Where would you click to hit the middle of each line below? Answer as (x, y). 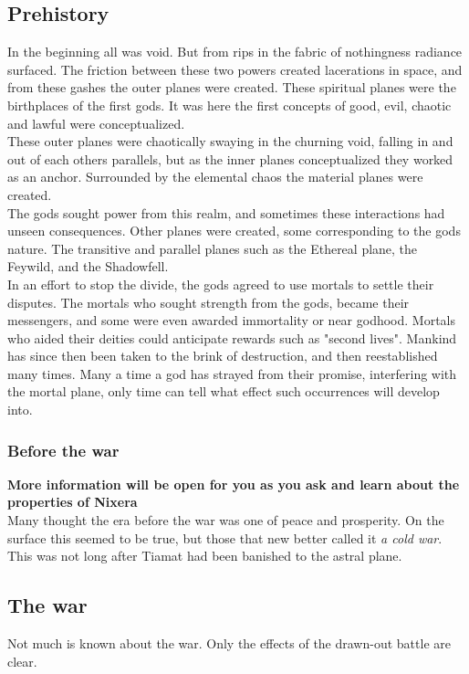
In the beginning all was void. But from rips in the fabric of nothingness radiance (235, 52)
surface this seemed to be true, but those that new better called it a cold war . (225, 537)
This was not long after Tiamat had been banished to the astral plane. (205, 556)
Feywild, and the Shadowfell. (88, 266)
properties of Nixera (73, 502)
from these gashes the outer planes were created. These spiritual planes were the (232, 87)
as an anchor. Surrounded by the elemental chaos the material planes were (215, 177)
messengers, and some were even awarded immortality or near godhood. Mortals (232, 320)
